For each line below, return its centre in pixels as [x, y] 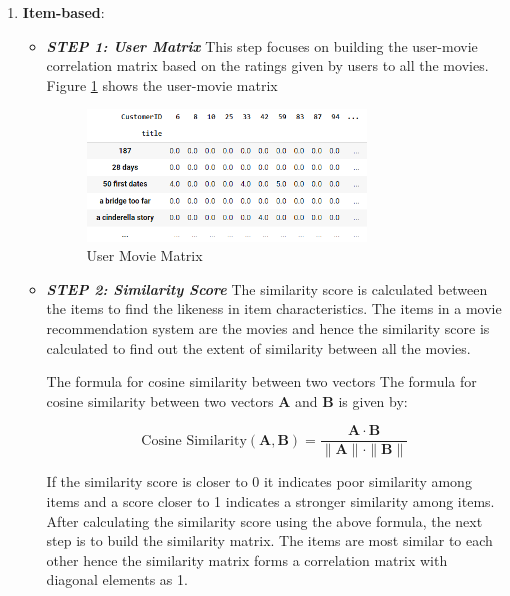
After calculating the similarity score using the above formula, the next [264, 520]
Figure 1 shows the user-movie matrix [162, 84]
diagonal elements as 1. [117, 579]
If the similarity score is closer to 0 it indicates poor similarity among [259, 481]
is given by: [373, 400]
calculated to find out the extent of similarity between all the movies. [258, 347]
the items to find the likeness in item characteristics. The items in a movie [274, 308]
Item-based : [63, 12]
